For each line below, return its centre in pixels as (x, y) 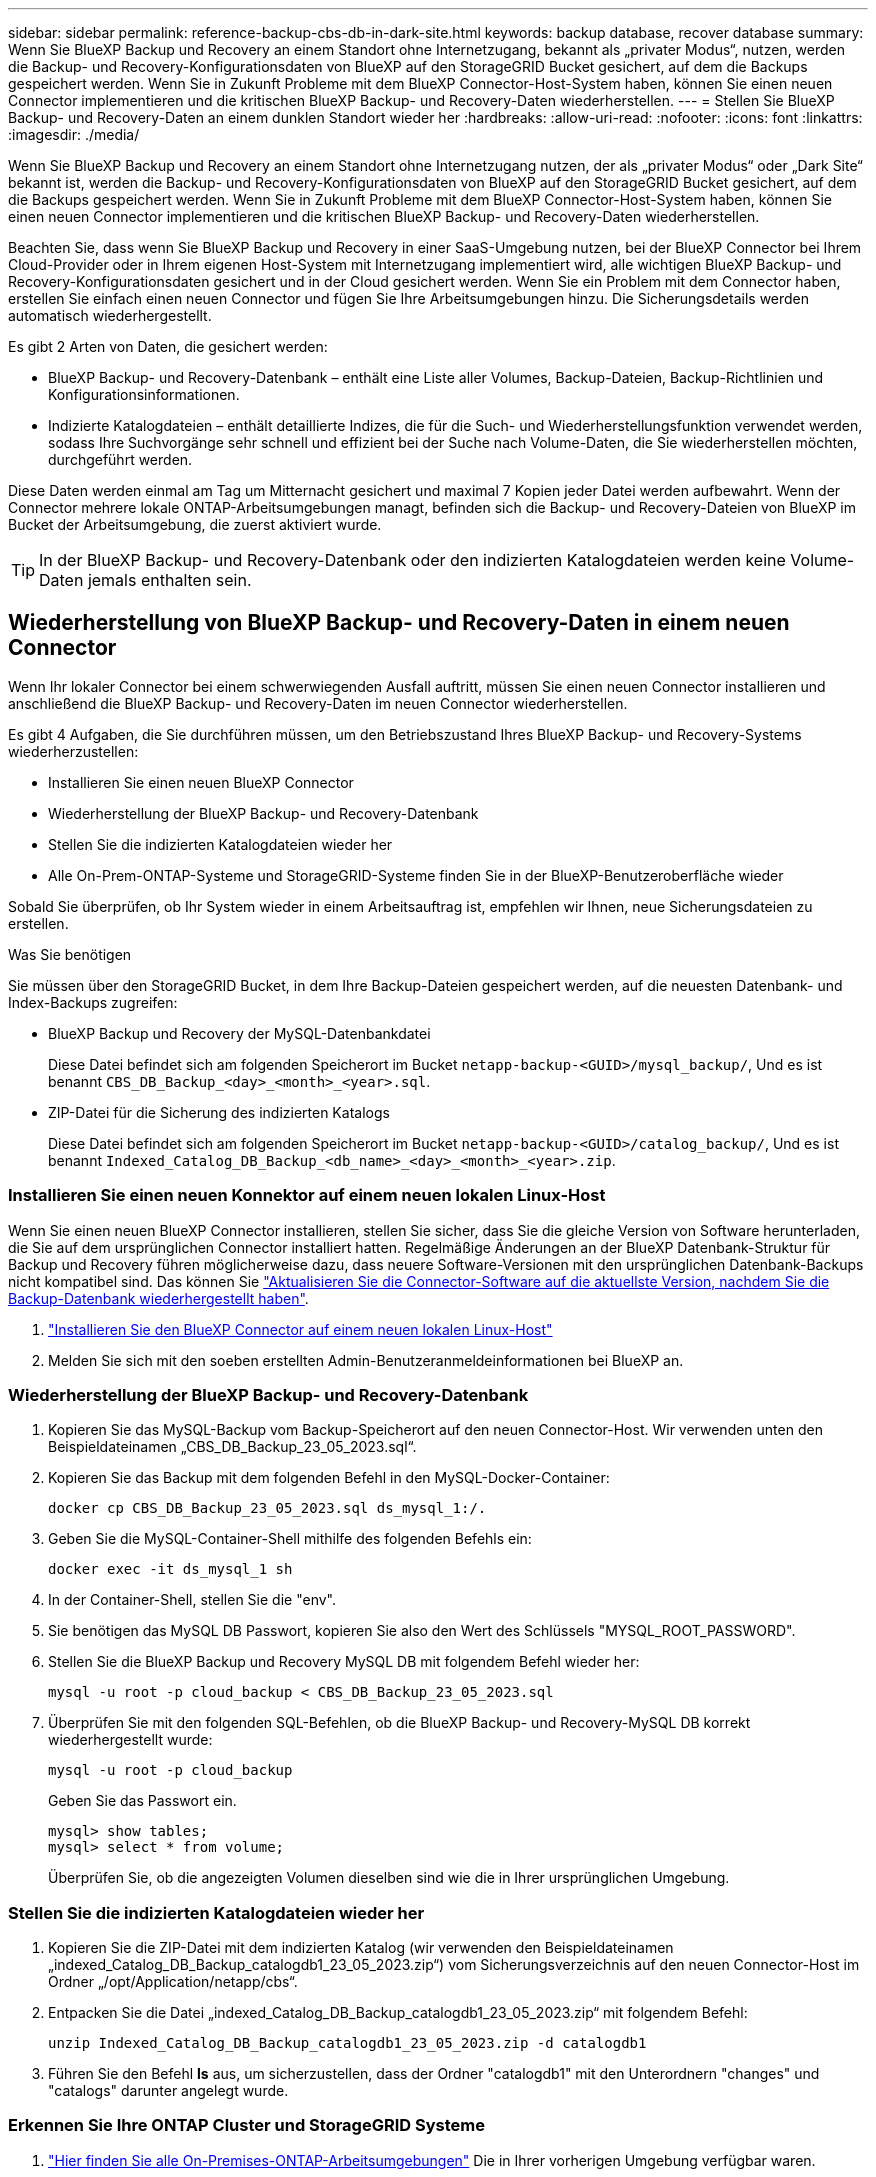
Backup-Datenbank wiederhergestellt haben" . (158, 1298)
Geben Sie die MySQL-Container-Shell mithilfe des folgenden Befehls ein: (290, 1539)
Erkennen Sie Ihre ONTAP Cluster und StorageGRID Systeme (246, 2125)
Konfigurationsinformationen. (144, 394)
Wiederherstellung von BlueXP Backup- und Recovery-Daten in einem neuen (399, 623)
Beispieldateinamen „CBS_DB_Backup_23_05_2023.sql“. (232, 1447)
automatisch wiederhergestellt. (110, 315)
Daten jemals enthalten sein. (145, 580)
